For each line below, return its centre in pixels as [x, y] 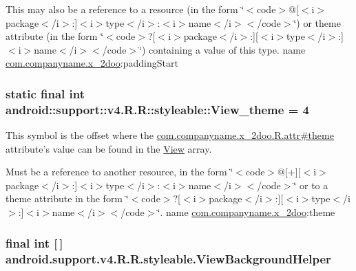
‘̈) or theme [317, 22]
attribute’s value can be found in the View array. [109, 148]
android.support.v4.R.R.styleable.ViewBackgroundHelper [168, 258]
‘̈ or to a [311, 185]
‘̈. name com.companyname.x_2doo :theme [246, 212]
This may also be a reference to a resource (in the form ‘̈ [125, 9]
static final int [45, 93]
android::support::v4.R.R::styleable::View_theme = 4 [157, 109]
